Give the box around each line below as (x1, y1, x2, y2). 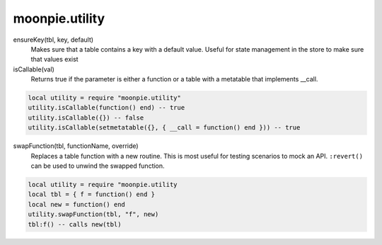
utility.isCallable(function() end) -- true (28, 103, 185, 112)
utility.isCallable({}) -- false (28, 113, 144, 122)
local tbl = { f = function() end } (28, 190, 156, 198)
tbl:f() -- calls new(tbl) (28, 220, 122, 228)
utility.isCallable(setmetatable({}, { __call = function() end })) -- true (28, 124, 301, 132)
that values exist (30, 55, 79, 64)
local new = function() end (28, 200, 125, 208)
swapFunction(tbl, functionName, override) (13, 142, 139, 150)
